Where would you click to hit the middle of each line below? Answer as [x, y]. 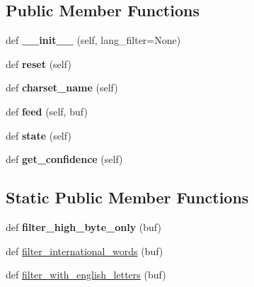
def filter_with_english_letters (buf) [86, 275]
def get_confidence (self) [64, 159]
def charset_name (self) [62, 88]
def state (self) [39, 135]
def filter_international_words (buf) [85, 251]
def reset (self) [39, 63]
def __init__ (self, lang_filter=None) [93, 40]
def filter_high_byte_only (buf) [83, 226]
